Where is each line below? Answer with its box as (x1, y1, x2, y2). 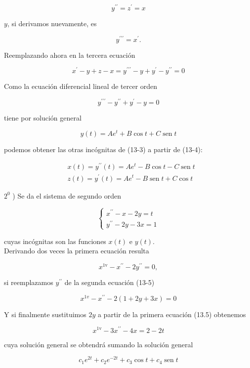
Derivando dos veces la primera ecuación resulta (4, 245, 149, 256)
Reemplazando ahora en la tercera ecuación (4, 49, 135, 60)
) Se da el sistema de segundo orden (12, 190, 121, 201)
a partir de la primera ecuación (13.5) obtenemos (97, 309, 246, 319)
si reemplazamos (4, 277, 53, 287)
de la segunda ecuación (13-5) (64, 277, 155, 287)
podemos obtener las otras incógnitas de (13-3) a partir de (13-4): (4, 144, 203, 154)
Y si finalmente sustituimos (4, 309, 86, 319)
